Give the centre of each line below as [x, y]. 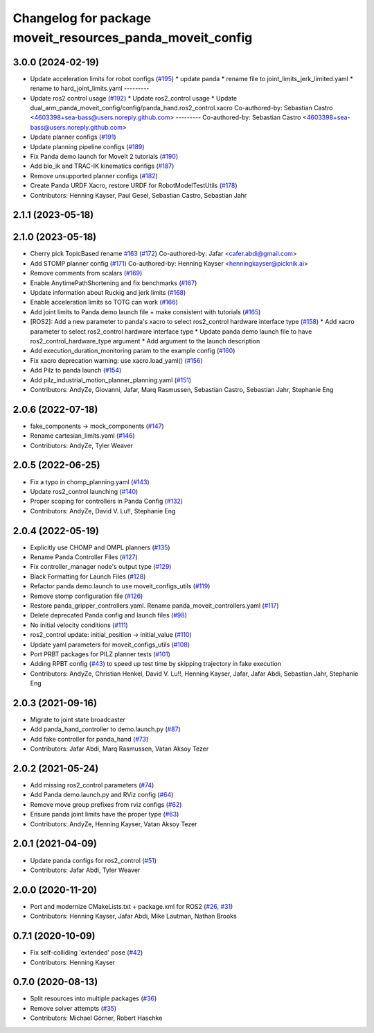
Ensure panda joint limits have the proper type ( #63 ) [105, 814]
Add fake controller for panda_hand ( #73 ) [89, 739]
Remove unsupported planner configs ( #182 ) [94, 176]
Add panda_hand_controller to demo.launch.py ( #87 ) [106, 729]
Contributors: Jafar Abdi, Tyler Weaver [85, 870]
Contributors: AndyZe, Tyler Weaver [81, 445]
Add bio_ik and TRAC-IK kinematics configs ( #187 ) [102, 166]
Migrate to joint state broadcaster [78, 719]
